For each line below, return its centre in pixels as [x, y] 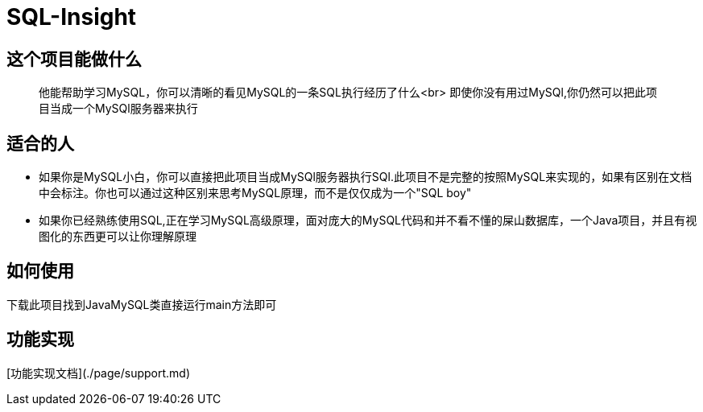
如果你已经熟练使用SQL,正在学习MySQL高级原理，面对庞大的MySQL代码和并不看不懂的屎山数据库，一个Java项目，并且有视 [368, 220]
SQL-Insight [72, 17]
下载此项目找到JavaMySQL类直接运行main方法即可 [142, 304]
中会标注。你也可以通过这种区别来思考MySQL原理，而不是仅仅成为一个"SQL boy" [255, 193]
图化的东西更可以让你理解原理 [118, 237]
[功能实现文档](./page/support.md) [99, 373]
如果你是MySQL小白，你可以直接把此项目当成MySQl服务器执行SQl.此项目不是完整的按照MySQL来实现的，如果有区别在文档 [366, 177]
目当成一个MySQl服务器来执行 [118, 109]
